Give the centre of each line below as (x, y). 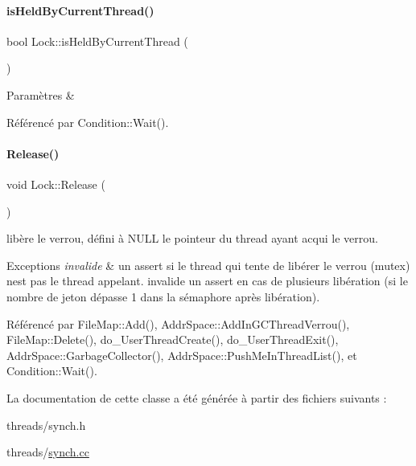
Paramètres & (41, 94)
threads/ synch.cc (48, 452)
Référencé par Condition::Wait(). (88, 122)
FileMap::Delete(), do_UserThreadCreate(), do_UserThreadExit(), (173, 339)
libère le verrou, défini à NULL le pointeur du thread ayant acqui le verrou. (192, 238)
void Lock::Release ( (56, 184)
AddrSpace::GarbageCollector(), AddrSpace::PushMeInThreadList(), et (182, 355)
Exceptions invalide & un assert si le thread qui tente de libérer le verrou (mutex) (208, 265)
